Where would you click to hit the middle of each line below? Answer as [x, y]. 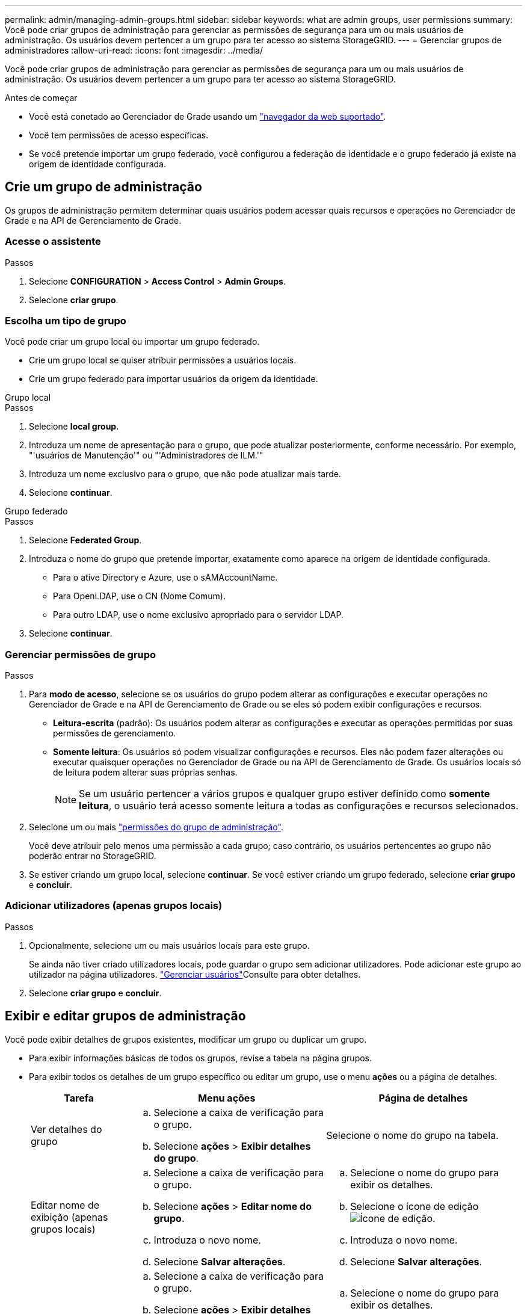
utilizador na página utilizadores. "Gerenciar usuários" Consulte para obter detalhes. [195, 974]
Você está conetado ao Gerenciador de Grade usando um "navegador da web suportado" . [208, 116]
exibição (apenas [69, 1217]
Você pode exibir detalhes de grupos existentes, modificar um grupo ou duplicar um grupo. [186, 1039]
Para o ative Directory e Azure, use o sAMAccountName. [165, 578]
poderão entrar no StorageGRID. [93, 856]
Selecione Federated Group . [85, 540]
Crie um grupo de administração [103, 187]
